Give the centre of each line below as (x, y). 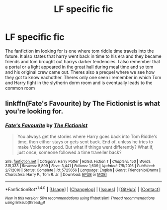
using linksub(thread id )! (25, 203)
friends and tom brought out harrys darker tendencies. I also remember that (83, 61)
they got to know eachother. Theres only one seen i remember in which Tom (83, 77)
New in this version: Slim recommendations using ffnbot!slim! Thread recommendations (80, 198)
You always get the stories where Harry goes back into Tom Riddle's (87, 136)
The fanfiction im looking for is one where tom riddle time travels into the (80, 51)
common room (20, 88)
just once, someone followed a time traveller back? (69, 152)
